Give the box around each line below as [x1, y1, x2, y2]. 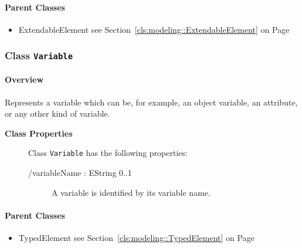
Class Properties [5, 127, 73, 139]
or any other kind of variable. [5, 107, 110, 120]
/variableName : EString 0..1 [28, 167, 132, 179]
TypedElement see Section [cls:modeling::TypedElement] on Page [18, 232, 255, 244]
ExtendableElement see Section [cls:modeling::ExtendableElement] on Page [18, 23, 290, 35]
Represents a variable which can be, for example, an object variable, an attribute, [5, 96, 298, 108]
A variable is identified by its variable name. [52, 186, 211, 198]
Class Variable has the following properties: [28, 147, 188, 159]
